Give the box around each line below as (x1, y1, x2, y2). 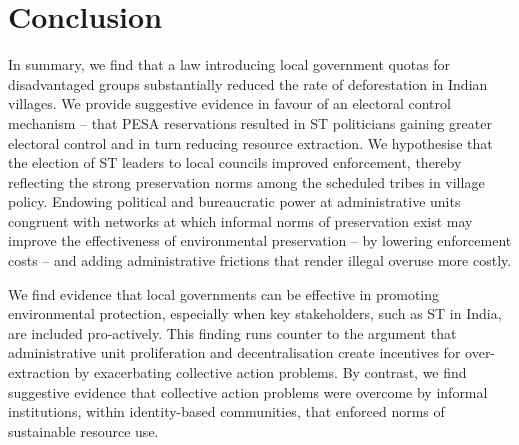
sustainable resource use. (8, 420, 159, 441)
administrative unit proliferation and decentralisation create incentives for (8, 342, 461, 363)
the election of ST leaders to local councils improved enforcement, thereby (8, 152, 462, 173)
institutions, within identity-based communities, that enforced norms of (8, 401, 445, 422)
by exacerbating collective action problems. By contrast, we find (74, 362, 467, 383)
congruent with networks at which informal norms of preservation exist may (8, 210, 473, 231)
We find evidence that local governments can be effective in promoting (8, 283, 440, 304)
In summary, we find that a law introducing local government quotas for (8, 54, 451, 75)
